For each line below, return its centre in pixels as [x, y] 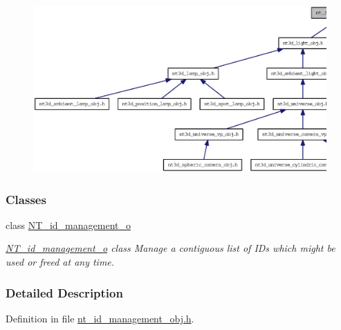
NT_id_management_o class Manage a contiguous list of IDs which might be [170, 248]
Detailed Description [64, 292]
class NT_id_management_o [68, 224]
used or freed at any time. [60, 261]
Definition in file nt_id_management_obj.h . [100, 318]
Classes [26, 199]
